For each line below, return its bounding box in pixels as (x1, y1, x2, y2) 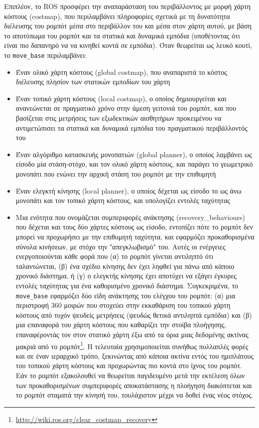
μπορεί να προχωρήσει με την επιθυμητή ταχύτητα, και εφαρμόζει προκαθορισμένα (15, 231, 255, 241)
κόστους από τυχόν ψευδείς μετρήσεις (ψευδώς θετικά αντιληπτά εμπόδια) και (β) (15, 309, 252, 320)
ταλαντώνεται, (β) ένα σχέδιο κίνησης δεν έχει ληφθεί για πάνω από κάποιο (15, 260, 235, 271)
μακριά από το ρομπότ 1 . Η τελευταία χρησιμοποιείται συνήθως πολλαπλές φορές (15, 339, 249, 351)
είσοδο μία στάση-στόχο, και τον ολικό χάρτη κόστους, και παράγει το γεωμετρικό (15, 159, 253, 169)
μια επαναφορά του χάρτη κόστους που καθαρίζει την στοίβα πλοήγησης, (15, 319, 227, 330)
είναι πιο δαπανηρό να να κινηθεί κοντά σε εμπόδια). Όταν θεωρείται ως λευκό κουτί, (4, 40, 253, 50)
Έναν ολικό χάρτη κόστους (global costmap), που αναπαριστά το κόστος (15, 66, 227, 77)
